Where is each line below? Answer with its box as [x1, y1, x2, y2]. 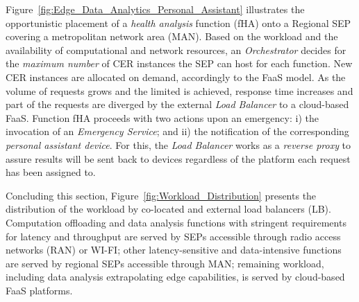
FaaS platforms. [6, 283, 73, 297]
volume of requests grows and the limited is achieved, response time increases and [6, 83, 353, 98]
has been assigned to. [6, 165, 96, 179]
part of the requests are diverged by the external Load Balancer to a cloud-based [6, 97, 349, 112]
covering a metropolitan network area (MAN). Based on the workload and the [6, 29, 338, 44]
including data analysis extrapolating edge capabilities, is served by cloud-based [6, 269, 345, 284]
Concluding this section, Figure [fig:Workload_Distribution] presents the [6, 188, 317, 202]
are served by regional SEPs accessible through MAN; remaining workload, [6, 256, 324, 270]
